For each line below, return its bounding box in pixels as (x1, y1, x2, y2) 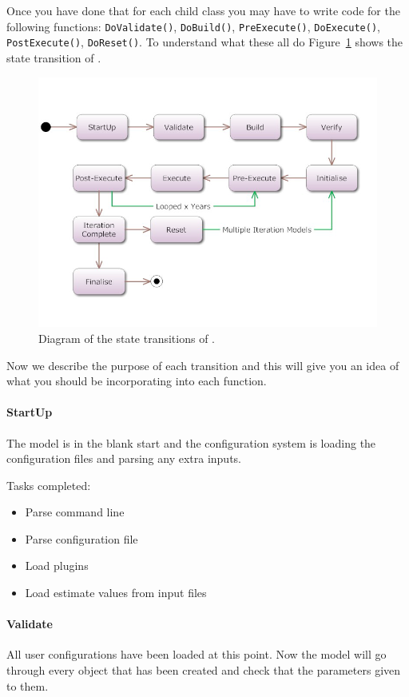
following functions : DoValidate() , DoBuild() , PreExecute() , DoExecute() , (6, 18, 380, 34)
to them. (6, 677, 49, 694)
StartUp (6, 404, 53, 420)
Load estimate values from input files (25, 584, 207, 601)
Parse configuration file (25, 530, 138, 547)
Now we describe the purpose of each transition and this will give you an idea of (6, 356, 399, 373)
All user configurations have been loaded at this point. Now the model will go (6, 646, 387, 663)
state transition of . (6, 49, 101, 66)
